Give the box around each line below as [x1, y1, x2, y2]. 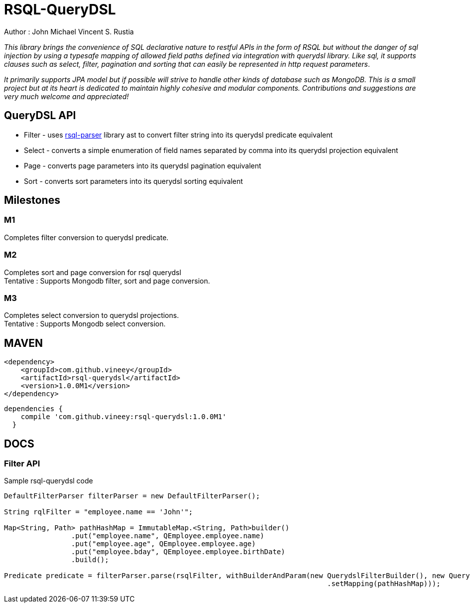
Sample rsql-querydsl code [4, 476, 93, 485]
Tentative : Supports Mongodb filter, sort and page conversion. [4, 276, 210, 285]
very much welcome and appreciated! [4, 92, 129, 101]
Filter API [4, 458, 40, 468]
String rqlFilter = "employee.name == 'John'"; [4, 508, 193, 516]
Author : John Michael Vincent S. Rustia [4, 27, 134, 36]
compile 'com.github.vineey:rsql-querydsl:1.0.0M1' [20, 413, 227, 421]
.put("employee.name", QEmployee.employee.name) [71, 532, 264, 540]
